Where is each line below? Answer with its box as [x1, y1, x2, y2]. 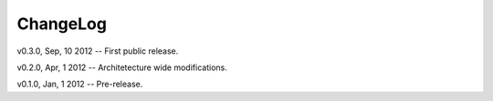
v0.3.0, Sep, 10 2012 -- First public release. [16, 45, 179, 56]
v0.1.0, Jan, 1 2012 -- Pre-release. [16, 78, 143, 90]
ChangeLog [16, 14, 107, 34]
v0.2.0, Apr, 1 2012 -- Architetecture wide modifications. [16, 62, 227, 73]
